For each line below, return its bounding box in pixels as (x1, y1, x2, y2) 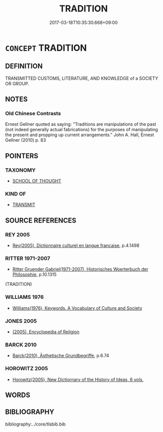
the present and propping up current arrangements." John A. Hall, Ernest (5, 132, 154, 138)
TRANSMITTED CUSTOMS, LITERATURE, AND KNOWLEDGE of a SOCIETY (5, 75, 159, 81)
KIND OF (5, 191, 26, 198)
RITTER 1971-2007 (5, 255, 51, 262)
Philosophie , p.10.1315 (12, 271, 57, 277)
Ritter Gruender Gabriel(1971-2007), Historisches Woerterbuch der (12, 266, 149, 272)
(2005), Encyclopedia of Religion (12, 329, 80, 335)
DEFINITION (5, 62, 43, 70)
